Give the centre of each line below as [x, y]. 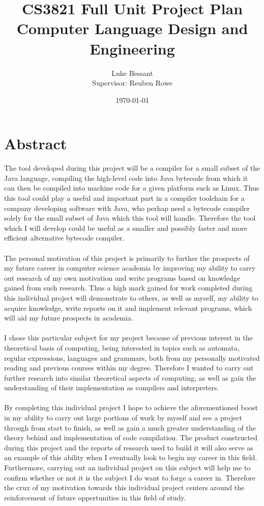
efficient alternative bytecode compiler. [64, 238]
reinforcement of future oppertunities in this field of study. [95, 497]
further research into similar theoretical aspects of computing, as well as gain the [130, 377]
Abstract [36, 143]
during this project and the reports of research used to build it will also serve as [129, 447]
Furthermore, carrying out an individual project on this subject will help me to [127, 468]
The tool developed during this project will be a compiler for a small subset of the [132, 168]
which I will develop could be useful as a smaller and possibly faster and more [126, 228]
